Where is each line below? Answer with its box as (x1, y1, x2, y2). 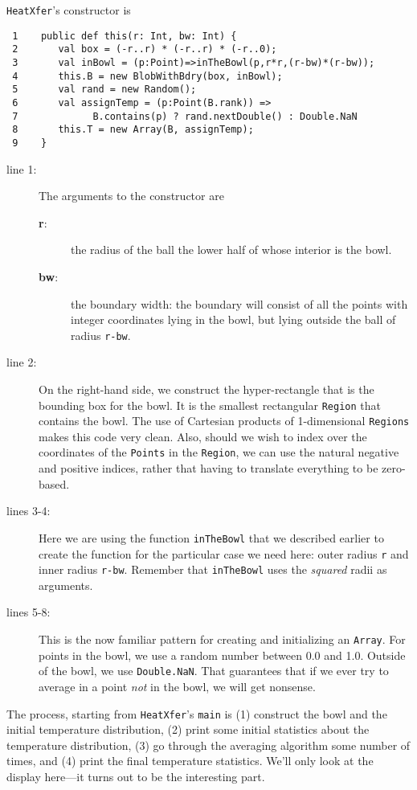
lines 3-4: (6, 502, 51, 519)
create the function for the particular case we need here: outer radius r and (39, 545, 409, 562)
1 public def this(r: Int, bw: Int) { (12, 30, 237, 42)
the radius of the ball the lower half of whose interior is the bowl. (71, 241, 392, 258)
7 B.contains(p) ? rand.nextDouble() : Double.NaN (12, 110, 358, 122)
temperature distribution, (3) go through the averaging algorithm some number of (6, 736, 411, 753)
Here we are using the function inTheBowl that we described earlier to (39, 529, 384, 546)
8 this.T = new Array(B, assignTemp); (12, 124, 254, 136)
